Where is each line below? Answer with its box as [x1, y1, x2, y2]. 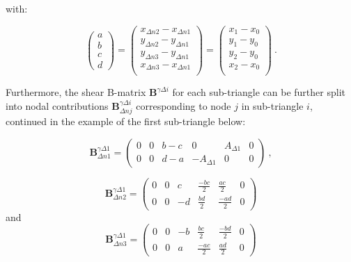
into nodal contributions [6, 98, 109, 113]
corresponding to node [136, 98, 231, 113]
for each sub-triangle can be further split [172, 85, 345, 99]
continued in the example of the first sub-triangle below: [6, 114, 246, 129]
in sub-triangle [241, 98, 304, 113]
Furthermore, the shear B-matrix [6, 85, 146, 99]
